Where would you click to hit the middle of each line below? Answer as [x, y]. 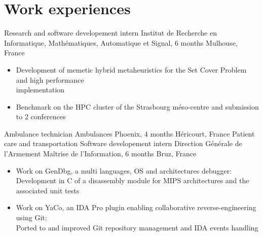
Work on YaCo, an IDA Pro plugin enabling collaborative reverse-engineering [136, 207]
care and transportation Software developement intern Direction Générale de [123, 143]
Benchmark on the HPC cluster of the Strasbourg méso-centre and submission [137, 106]
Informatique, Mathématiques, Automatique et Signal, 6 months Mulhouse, [121, 42]
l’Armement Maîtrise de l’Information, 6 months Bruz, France [100, 154]
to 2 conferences [41, 116]
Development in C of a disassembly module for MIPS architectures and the [133, 180]
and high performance [50, 79]
